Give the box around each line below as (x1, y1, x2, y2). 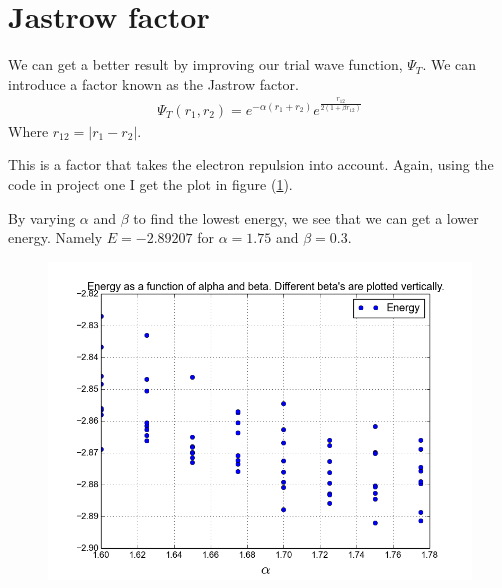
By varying (8, 207, 76, 228)
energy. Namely (8, 227, 103, 248)
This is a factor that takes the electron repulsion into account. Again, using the (8, 154, 494, 175)
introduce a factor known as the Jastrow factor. (8, 73, 300, 94)
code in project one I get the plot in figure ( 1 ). (8, 173, 293, 194)
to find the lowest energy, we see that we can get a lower (133, 207, 479, 228)
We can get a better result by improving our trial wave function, (8, 54, 403, 75)
